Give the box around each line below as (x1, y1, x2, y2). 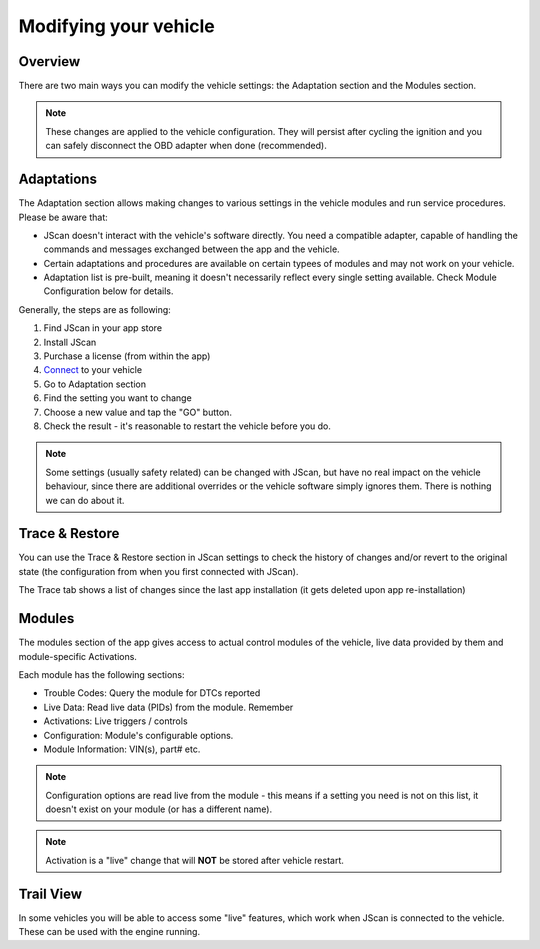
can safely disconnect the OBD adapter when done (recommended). (45, 140, 327, 152)
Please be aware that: (18, 211, 109, 223)
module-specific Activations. (18, 650, 137, 662)
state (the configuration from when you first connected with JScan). (18, 565, 299, 577)
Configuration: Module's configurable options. (43, 729, 234, 741)
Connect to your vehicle (43, 364, 143, 376)
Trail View (18, 885, 83, 902)
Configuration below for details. (43, 285, 174, 297)
